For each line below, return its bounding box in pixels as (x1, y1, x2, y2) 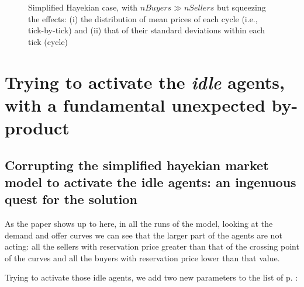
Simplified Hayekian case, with (28, 1, 138, 13)
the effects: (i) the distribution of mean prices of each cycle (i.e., (28, 12, 258, 25)
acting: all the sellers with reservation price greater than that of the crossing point (5, 240, 299, 253)
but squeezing (216, 1, 266, 13)
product (5, 115, 70, 139)
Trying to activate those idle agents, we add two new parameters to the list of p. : (5, 271, 298, 283)
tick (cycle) (28, 35, 68, 47)
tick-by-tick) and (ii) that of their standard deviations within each (28, 24, 265, 36)
